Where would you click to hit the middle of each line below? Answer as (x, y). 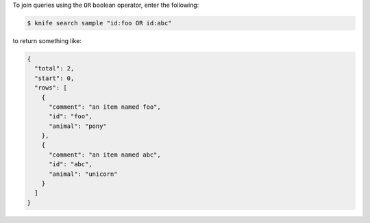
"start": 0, (54, 78)
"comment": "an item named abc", (105, 155)
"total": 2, (54, 69)
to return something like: (47, 40)
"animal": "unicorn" (83, 174)
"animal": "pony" (78, 126)
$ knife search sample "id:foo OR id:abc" (99, 23)
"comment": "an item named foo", (105, 107)
